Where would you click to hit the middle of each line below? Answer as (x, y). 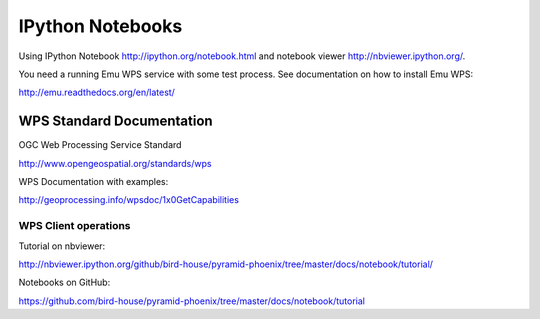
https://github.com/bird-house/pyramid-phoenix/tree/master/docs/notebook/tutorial (191, 301)
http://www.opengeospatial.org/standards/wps (115, 163)
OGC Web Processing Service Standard (100, 145)
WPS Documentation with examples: (93, 182)
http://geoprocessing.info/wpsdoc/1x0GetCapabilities (129, 200)
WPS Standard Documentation (116, 121)
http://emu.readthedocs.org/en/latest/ (96, 92)
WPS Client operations (74, 226)
